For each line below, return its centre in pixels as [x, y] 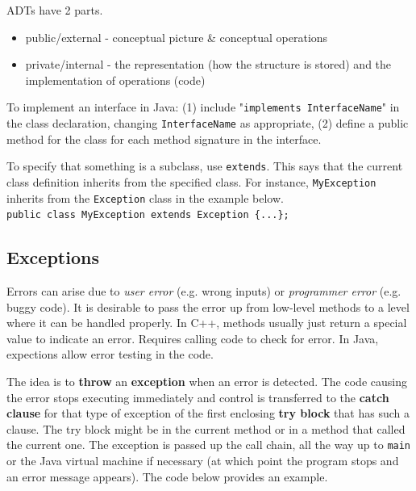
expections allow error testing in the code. [110, 354]
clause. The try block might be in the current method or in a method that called [206, 428]
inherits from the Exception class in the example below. [145, 197]
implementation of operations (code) [115, 80]
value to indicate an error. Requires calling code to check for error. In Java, [193, 338]
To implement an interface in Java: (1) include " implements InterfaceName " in [203, 107]
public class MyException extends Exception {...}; [148, 215]
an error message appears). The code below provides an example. [167, 476]
